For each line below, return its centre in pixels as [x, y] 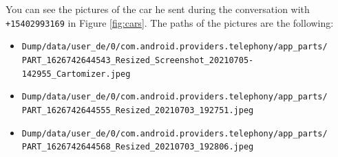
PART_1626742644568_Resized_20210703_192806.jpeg [138, 147]
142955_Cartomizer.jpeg [76, 74]
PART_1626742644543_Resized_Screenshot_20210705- [138, 60]
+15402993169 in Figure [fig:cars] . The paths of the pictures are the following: [170, 22]
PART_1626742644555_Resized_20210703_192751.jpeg [138, 110]
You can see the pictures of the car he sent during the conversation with [158, 9]
